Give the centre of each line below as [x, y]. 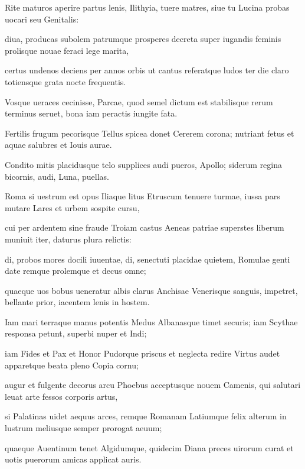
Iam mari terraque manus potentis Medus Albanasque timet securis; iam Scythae [151, 321]
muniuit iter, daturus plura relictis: [68, 239]
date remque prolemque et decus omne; [76, 271]
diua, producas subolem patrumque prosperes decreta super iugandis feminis [143, 39]
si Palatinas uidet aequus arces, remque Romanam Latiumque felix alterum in [146, 416]
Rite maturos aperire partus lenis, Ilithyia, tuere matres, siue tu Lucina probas [147, 7]
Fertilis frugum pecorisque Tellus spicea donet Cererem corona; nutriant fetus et [150, 133]
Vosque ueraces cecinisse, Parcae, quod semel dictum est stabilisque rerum [139, 101]
